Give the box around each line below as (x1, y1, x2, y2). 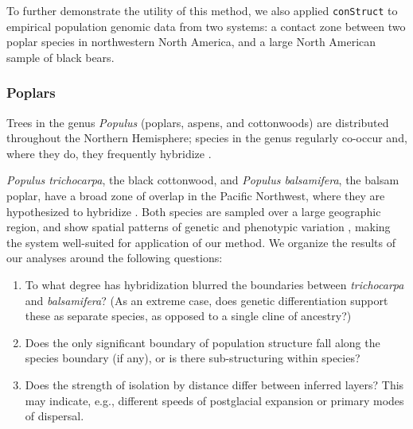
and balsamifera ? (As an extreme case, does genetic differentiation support (25, 292, 388, 308)
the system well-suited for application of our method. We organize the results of (6, 234, 395, 250)
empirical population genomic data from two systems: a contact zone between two (6, 17, 406, 34)
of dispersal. (25, 408, 84, 424)
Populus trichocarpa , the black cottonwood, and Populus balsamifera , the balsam (6, 172, 399, 188)
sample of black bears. (6, 48, 115, 65)
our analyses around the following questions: (6, 249, 223, 266)
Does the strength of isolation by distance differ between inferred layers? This (25, 376, 404, 392)
